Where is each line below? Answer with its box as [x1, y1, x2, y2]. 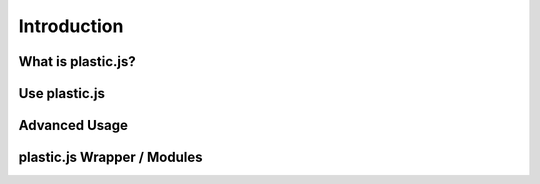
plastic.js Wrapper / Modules [18, 149, 203, 166]
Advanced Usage [18, 117, 129, 134]
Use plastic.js [18, 85, 105, 102]
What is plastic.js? [18, 53, 136, 70]
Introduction [18, 15, 124, 37]
